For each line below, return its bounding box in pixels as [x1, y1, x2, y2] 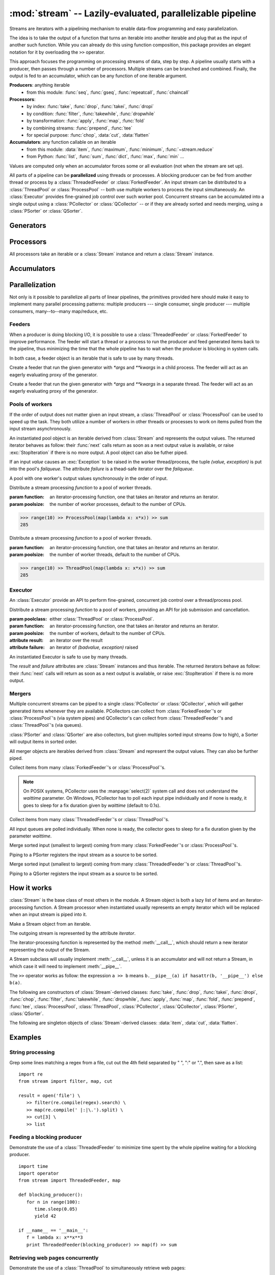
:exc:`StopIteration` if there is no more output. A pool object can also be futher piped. [9, 449, 188, 455]
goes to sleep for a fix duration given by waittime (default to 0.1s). [23, 802, 161, 808]
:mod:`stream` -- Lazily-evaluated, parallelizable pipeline [9, 8, 257, 19]
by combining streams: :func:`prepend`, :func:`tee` [26, 125, 132, 131]
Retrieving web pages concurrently [9, 1254, 99, 1261]
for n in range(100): [26, 1199, 80, 1205]
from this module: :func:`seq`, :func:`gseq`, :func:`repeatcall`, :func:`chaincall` [26, 89, 190, 95]
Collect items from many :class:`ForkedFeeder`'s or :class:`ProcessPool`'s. [9, 764, 166, 771]
